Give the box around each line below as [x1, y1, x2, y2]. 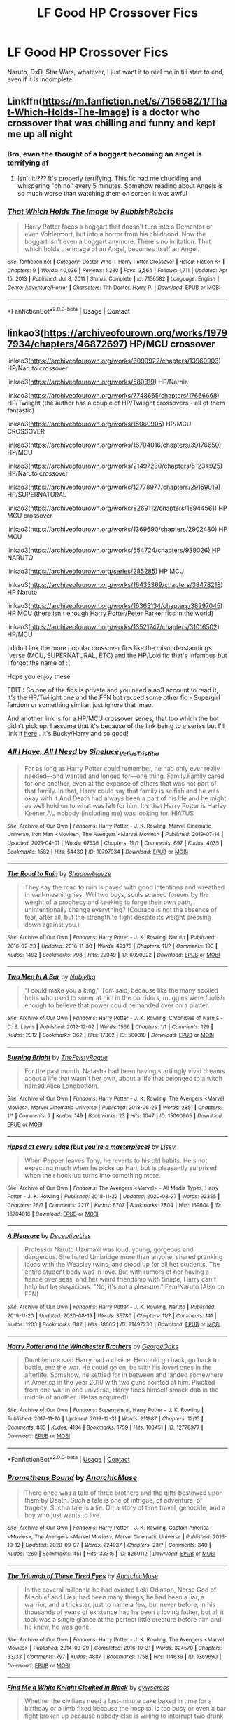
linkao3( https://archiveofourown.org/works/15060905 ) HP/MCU [7, 419, 192, 429]
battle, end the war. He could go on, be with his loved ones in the [24, 1363, 212, 1372]
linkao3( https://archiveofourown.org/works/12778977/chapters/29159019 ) [7, 483, 221, 492]
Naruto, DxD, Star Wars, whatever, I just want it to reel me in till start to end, [7, 67, 225, 76]
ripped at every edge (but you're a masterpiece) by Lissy [7, 1142, 176, 1151]
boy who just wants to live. [24, 1510, 101, 1519]
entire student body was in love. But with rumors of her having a [24, 1268, 210, 1276]
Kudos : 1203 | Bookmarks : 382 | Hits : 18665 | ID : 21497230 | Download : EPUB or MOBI [7, 1321, 221, 1328]
